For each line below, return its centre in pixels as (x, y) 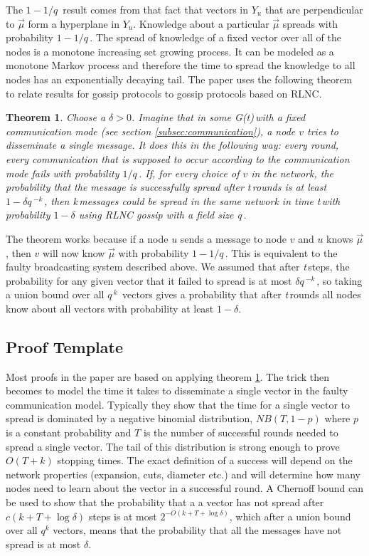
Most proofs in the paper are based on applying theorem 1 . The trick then (168, 376)
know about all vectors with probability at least (110, 308)
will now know (74, 252)
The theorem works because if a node (87, 238)
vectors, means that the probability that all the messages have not (197, 530)
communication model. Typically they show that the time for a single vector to (178, 404)
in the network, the (293, 173)
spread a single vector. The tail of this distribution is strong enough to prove (173, 446)
